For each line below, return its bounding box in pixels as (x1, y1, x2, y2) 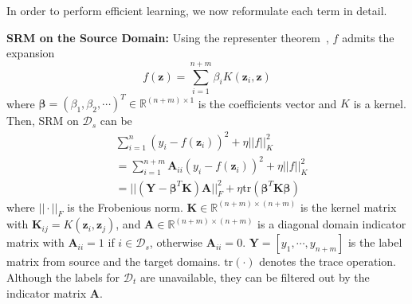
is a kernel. (353, 95, 406, 111)
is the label (347, 234, 402, 251)
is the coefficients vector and (198, 95, 337, 111)
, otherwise (149, 234, 203, 251)
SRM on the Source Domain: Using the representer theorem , (6, 29, 329, 45)
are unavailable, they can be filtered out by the (139, 268, 370, 285)
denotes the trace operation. (259, 253, 396, 270)
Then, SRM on (6, 112, 79, 129)
